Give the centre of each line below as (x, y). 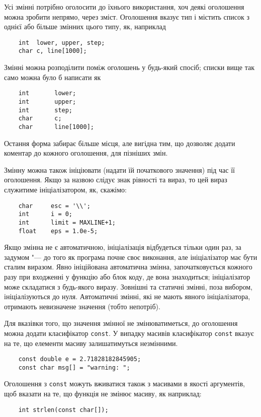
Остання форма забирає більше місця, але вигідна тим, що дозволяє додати (120, 143)
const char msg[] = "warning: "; (74, 367)
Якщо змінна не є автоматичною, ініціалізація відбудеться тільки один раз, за (123, 247)
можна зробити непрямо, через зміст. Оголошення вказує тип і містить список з (127, 16)
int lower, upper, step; (62, 43)
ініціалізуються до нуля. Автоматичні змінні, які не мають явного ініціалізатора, (127, 296)
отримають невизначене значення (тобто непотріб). (82, 306)
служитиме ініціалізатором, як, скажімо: (65, 189)
